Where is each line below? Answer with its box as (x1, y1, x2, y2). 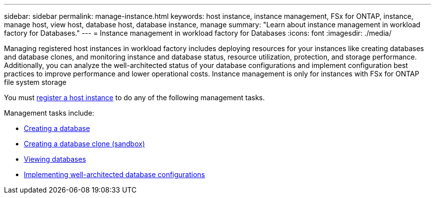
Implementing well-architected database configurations (24, 170, 205, 179)
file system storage (4, 78, 67, 86)
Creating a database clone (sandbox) (24, 139, 145, 148)
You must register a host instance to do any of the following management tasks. (4, 93, 265, 102)
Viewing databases (24, 155, 86, 163)
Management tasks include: (4, 109, 94, 117)
